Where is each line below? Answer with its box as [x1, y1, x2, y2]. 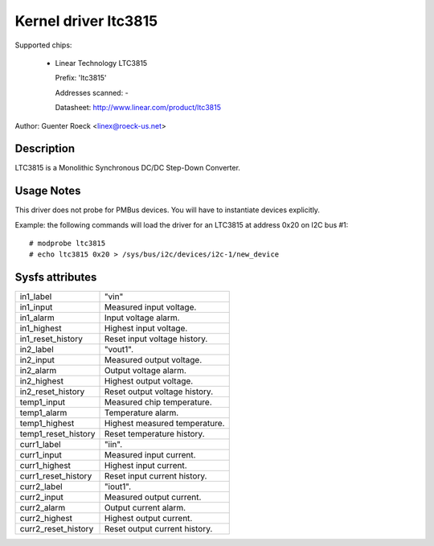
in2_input [19, 355, 55, 366]
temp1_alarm [19, 407, 68, 418]
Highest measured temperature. [104, 418, 225, 429]
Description [14, 142, 76, 156]
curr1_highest [19, 460, 72, 471]
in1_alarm [19, 312, 55, 323]
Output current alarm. [104, 503, 186, 514]
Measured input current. [104, 450, 196, 461]
